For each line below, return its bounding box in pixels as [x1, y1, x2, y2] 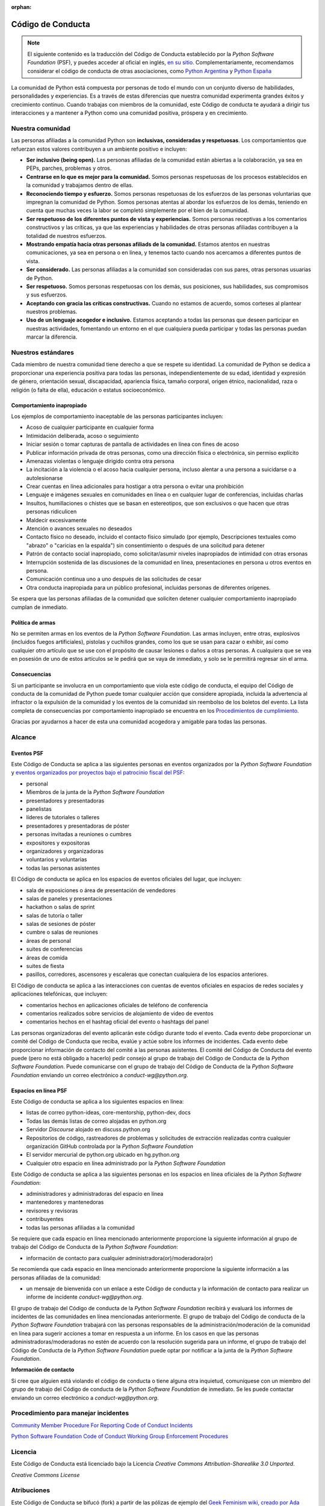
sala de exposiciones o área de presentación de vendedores [26, 886, 176, 894]
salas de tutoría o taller [26, 911, 83, 919]
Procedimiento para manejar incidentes [11, 1409, 129, 1417]
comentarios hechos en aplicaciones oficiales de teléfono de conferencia [26, 1001, 208, 1008]
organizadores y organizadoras [26, 847, 104, 855]
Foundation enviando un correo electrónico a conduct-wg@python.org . [11, 1071, 189, 1078]
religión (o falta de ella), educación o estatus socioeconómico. [11, 386, 166, 393]
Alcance [11, 733, 36, 741]
